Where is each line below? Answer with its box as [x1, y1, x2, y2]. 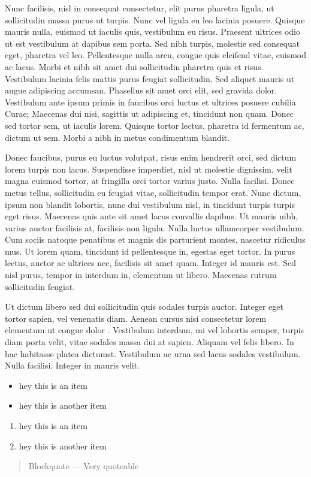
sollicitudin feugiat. [5, 280, 76, 292]
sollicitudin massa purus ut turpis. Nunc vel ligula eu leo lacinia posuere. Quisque [5, 13, 305, 26]
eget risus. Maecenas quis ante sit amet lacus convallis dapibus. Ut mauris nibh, [5, 210, 298, 222]
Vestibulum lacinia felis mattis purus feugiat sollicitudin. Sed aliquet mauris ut [5, 72, 295, 84]
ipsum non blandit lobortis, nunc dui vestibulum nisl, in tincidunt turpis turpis [5, 198, 295, 210]
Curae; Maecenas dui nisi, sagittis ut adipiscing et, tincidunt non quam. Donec [5, 107, 294, 120]
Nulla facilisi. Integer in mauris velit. [5, 359, 140, 372]
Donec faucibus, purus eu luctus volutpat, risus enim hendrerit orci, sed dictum [5, 151, 297, 164]
